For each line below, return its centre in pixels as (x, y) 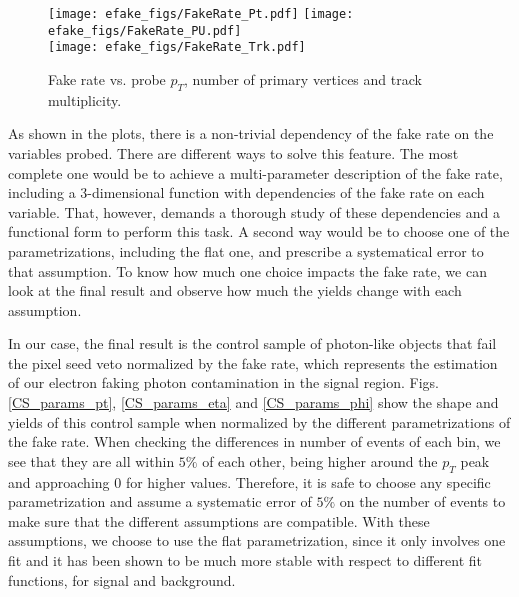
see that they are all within (91, 460)
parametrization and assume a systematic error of (160, 501)
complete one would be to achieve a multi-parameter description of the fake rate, (255, 172)
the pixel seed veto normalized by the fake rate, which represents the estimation (253, 362)
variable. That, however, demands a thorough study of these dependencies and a (254, 211)
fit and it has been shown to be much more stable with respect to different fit (245, 560)
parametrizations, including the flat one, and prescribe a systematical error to (246, 250)
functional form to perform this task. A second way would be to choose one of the (259, 231)
